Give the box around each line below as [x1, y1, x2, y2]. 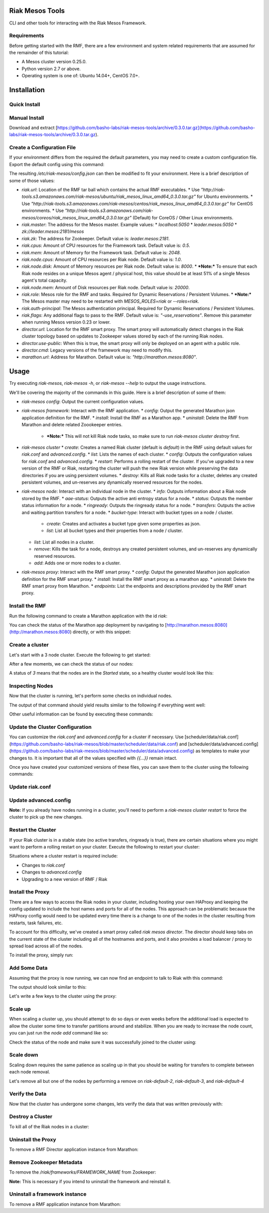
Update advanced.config [9, 797, 71, 804]
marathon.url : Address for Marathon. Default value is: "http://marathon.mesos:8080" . [21, 354, 197, 360]
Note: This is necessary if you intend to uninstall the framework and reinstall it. [9, 1178, 171, 1184]
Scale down [9, 1051, 38, 1058]
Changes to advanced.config [21, 869, 82, 875]
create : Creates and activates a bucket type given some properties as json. [46, 520, 201, 526]
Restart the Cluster [9, 827, 56, 834]
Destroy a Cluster [9, 1113, 52, 1120]
